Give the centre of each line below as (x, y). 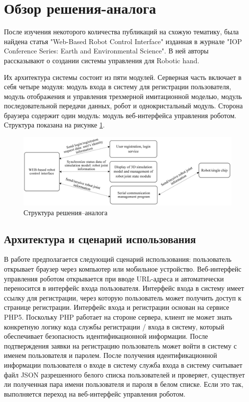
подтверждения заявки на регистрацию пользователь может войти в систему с (120, 345)
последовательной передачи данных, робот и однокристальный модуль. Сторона (124, 106)
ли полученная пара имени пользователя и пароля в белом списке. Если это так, (124, 384)
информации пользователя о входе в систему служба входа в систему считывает (123, 364)
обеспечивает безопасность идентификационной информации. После (106, 336)
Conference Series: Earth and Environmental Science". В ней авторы (106, 51)
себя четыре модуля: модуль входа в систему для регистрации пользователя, (118, 87)
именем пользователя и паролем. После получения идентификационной (111, 355)
